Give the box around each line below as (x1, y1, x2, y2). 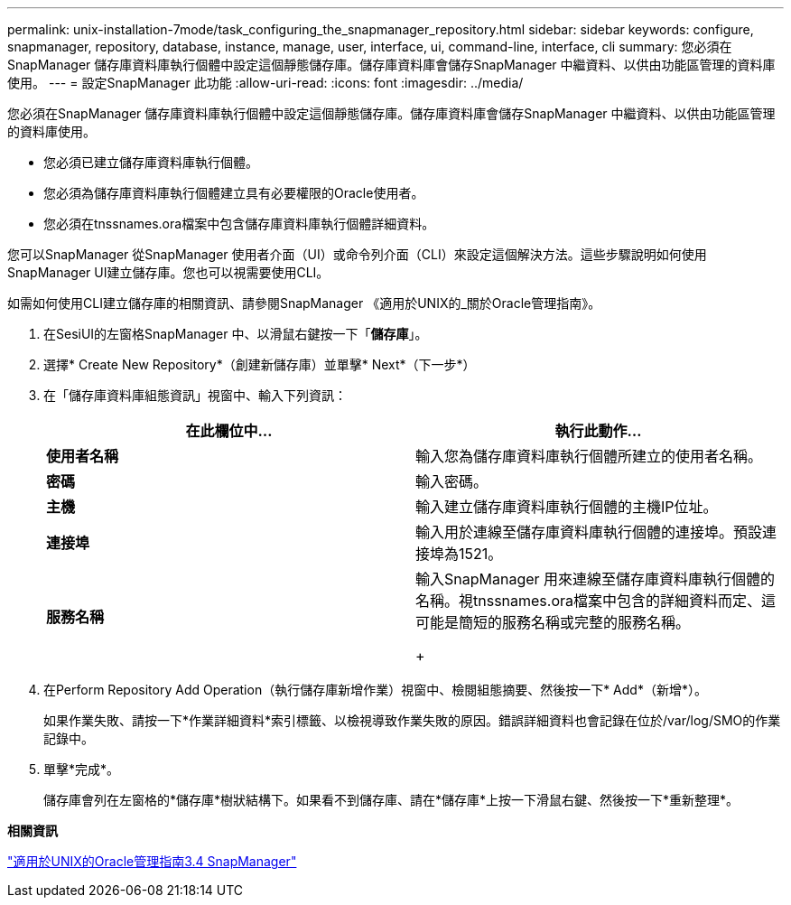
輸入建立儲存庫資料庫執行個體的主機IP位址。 (415, 498, 718, 516)
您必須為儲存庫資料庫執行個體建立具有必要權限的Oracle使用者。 (43, 185, 424, 201)
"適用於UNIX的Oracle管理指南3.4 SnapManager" (7, 854, 297, 869)
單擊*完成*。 (43, 761, 120, 777)
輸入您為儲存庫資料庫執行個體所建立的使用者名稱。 (415, 447, 763, 465)
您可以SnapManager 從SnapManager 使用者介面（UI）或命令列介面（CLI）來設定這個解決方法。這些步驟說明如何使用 (7, 247, 707, 262)
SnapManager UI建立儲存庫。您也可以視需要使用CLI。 (7, 265, 330, 280)
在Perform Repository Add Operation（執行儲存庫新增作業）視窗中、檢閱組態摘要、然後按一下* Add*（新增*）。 (43, 682, 707, 697)
